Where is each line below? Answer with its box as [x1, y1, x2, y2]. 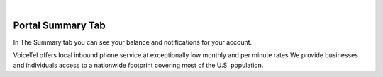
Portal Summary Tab [13, 19, 106, 31]
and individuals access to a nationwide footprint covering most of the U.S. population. [13, 61, 264, 69]
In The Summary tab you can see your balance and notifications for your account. [13, 37, 252, 46]
